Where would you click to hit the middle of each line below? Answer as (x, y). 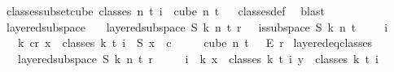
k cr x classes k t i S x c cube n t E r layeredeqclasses (195, 42)
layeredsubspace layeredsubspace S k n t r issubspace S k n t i (197, 26)
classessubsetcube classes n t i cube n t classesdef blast (165, 11)
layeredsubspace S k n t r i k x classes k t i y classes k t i (198, 58)
